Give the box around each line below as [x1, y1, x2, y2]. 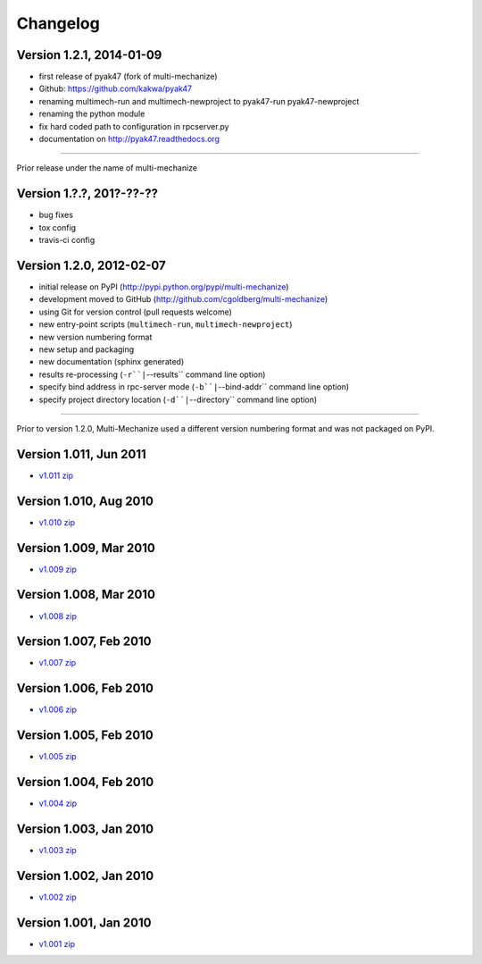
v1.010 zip [38, 516, 76, 527]
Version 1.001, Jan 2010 [16, 915, 152, 930]
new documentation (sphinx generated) [38, 356, 185, 367]
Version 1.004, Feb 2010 [16, 775, 154, 790]
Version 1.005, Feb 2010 [16, 728, 154, 743]
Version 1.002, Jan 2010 [16, 868, 154, 884]
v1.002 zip [38, 892, 78, 902]
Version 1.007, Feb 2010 [16, 634, 152, 650]
